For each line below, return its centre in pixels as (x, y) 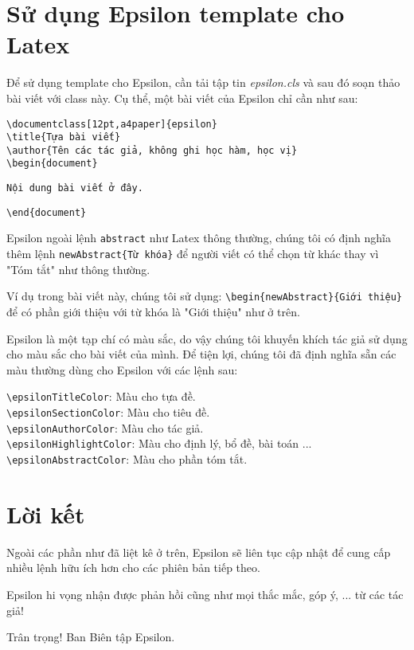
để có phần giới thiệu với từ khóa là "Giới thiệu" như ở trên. (153, 311)
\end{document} (47, 212)
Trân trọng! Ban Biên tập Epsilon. (91, 637)
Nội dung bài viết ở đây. (75, 188)
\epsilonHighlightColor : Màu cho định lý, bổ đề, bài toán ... (159, 443)
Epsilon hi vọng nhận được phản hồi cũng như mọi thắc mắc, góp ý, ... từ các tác (205, 594)
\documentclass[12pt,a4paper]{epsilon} (112, 124)
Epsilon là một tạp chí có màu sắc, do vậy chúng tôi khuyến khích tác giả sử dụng (207, 338)
